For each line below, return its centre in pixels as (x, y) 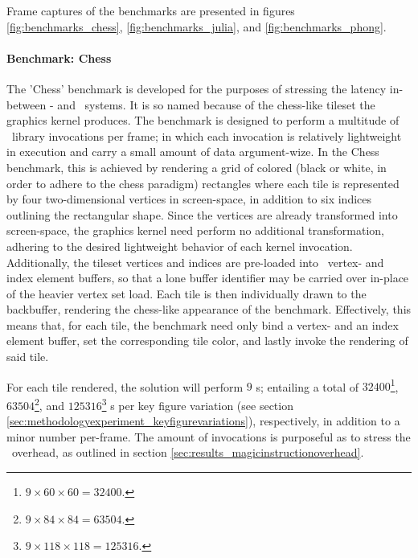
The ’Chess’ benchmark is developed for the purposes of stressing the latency (197, 88)
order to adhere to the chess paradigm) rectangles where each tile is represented (203, 183)
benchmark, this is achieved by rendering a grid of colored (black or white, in (197, 167)
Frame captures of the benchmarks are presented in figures (151, 10)
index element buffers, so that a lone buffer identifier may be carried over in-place (208, 278)
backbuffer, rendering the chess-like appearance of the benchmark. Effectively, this (209, 309)
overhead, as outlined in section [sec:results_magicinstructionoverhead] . (188, 452)
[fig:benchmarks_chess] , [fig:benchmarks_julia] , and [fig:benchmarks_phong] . (197, 26)
